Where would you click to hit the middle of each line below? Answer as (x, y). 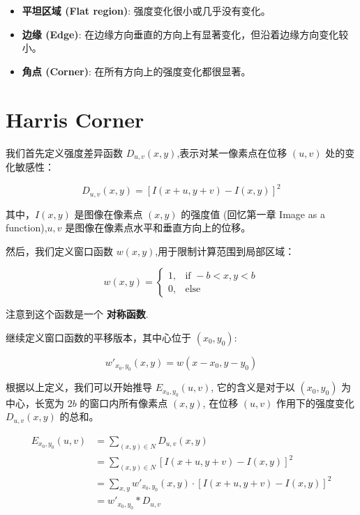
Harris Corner (75, 119)
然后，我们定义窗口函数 (59, 251)
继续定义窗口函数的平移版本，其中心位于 (98, 337)
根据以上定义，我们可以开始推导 (79, 387)
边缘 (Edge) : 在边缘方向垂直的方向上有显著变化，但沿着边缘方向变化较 (185, 34)
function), (27, 228)
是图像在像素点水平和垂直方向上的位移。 (158, 228)
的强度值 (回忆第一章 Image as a (253, 214)
